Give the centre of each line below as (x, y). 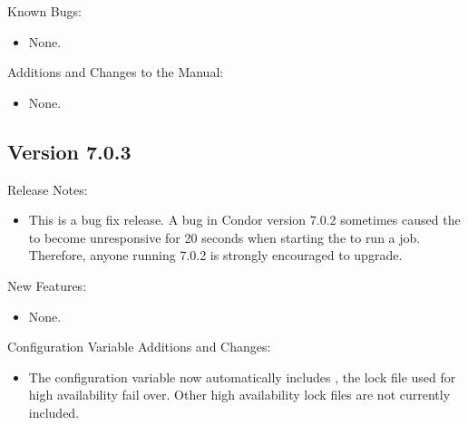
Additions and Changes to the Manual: (116, 72)
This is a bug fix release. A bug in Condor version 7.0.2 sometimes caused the (244, 220)
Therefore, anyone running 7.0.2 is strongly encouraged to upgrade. (215, 255)
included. (54, 412)
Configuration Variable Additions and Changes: (139, 347)
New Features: (47, 285)
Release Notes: (48, 189)
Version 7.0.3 (69, 151)
